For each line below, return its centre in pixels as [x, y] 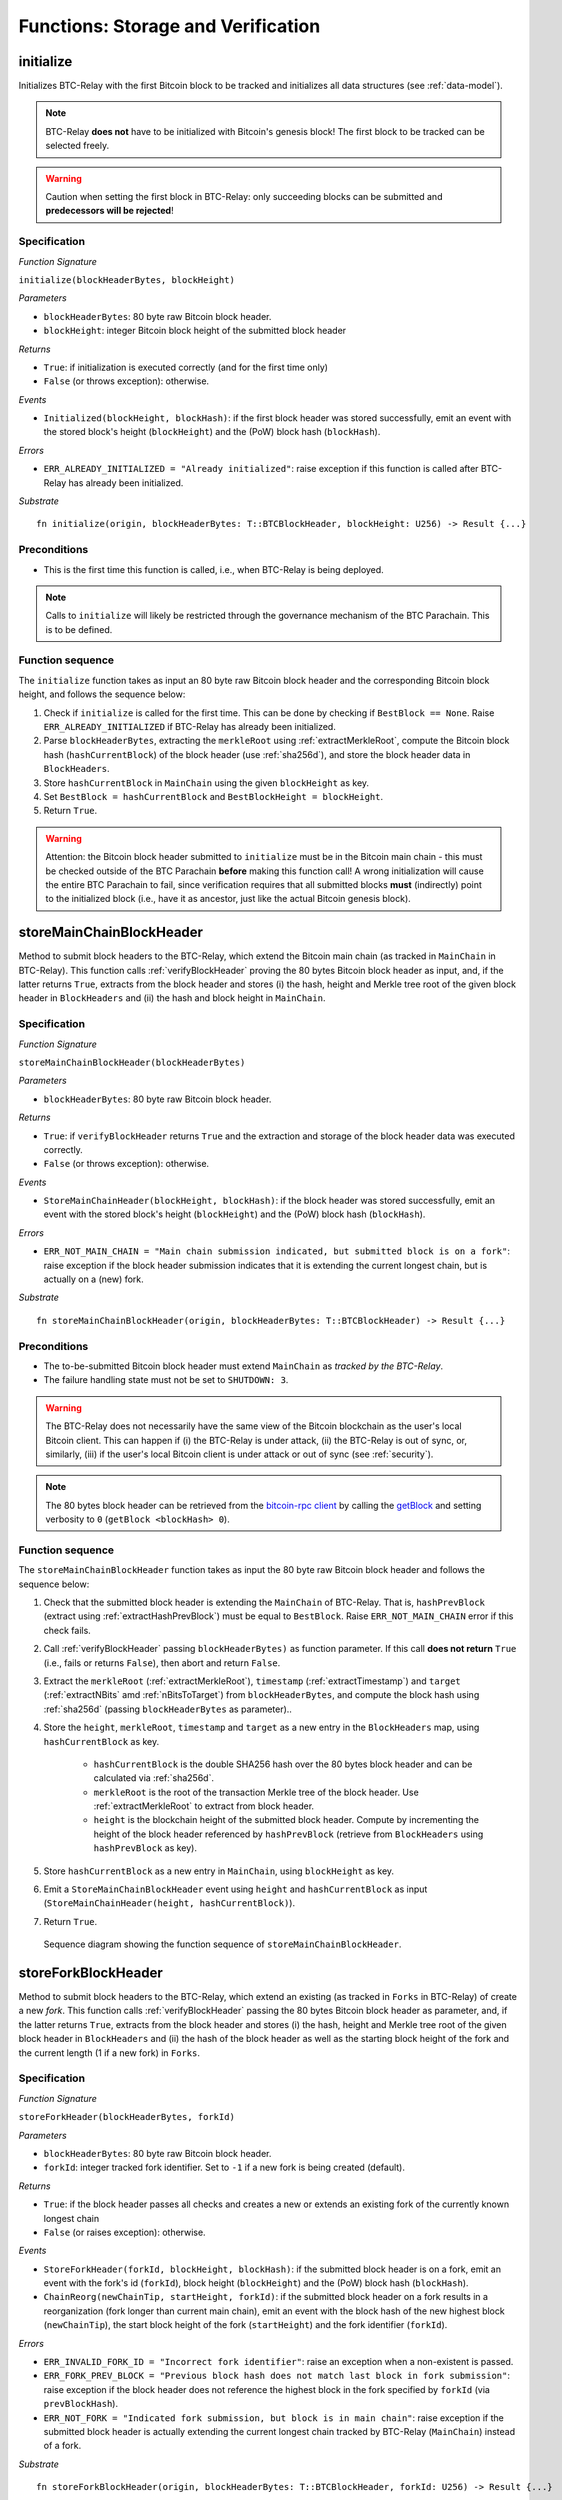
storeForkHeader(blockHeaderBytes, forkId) [126, 2117]
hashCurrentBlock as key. [101, 1741]
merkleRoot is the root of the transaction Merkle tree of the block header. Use [256, 1792]
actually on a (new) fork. [93, 1279]
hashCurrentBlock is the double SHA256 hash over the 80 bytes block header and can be [283, 1764]
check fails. [67, 1630]
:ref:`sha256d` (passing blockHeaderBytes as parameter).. [167, 1709]
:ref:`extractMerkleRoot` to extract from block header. [204, 1806]
